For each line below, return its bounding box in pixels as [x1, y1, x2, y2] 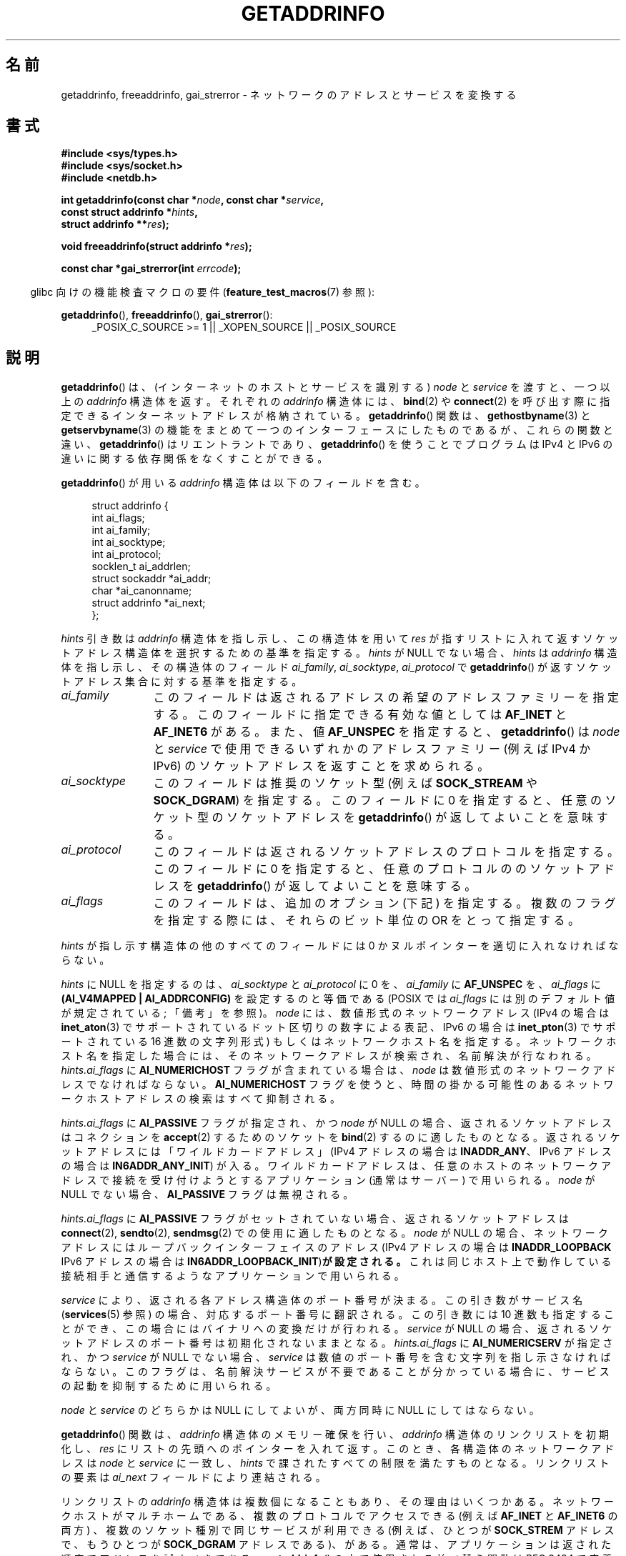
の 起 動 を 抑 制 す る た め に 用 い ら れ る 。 [61, 1380, 277, 1392]
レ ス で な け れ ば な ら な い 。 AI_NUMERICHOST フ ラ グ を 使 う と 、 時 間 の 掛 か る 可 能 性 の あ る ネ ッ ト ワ [61, 1078, 614, 1091]
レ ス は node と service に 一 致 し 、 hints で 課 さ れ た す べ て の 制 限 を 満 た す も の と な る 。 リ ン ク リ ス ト [61, 1457, 610, 1470]
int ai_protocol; [91, 548, 162, 561]
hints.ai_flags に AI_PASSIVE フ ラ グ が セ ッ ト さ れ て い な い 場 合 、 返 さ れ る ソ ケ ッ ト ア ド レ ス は [61, 1212, 569, 1225]
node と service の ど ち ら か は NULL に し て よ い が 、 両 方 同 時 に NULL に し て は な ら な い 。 [61, 1404, 540, 1417]
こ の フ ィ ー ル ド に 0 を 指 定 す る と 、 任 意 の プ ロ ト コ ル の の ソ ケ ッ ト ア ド [153, 862, 615, 877]
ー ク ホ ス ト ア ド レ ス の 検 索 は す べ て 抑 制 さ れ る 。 [61, 1092, 341, 1105]
